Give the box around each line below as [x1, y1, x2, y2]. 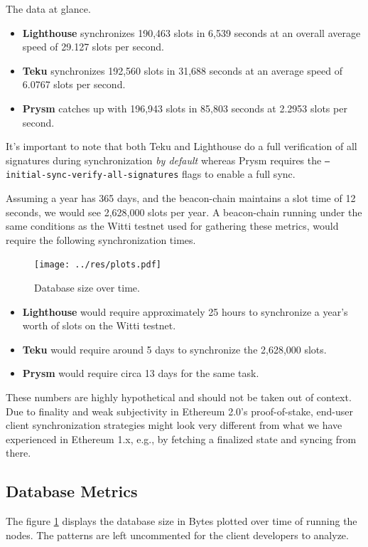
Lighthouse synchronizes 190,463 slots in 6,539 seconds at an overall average [22, 25, 361, 40]
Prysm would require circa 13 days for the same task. [22, 366, 259, 381]
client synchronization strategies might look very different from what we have [6, 418, 342, 432]
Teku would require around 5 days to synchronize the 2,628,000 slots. [22, 341, 327, 356]
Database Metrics [6, 480, 138, 502]
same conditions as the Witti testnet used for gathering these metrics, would [6, 218, 339, 233]
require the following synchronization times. [6, 232, 196, 247]
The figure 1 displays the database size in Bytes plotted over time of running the [6, 514, 357, 529]
